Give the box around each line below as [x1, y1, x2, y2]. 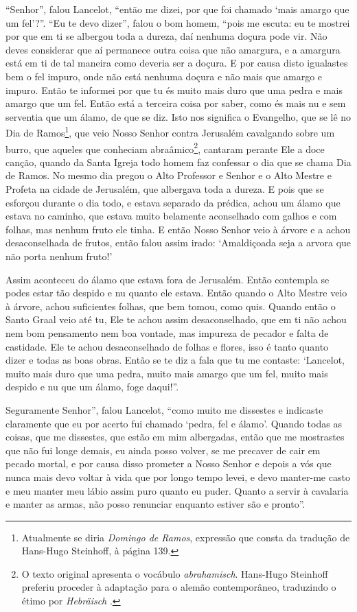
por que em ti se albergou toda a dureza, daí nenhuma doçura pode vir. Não [5, 29, 327, 43]
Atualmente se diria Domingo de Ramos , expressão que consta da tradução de [21, 530, 350, 544]
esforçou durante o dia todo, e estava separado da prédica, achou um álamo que [5, 195, 341, 209]
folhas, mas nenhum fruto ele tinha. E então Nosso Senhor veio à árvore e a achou [5, 222, 351, 236]
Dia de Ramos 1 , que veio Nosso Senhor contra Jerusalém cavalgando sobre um [5, 123, 335, 139]
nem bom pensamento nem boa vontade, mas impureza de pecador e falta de [5, 325, 329, 340]
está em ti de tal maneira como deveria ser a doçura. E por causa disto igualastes [5, 56, 348, 70]
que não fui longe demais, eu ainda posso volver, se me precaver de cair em [5, 443, 321, 457]
